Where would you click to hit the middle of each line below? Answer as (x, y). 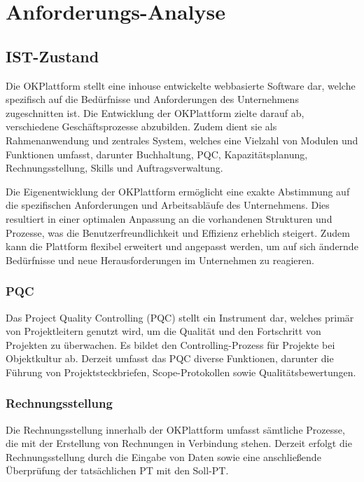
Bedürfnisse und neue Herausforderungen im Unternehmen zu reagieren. (160, 260)
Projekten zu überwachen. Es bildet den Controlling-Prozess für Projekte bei (170, 344)
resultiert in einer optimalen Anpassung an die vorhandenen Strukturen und (169, 218)
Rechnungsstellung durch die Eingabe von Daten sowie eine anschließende (163, 456)
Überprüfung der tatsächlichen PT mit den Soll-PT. (117, 470)
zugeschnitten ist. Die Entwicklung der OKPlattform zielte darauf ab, (155, 112)
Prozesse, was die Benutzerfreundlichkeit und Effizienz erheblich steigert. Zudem (178, 232)
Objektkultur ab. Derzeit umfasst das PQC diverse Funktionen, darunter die (170, 358)
